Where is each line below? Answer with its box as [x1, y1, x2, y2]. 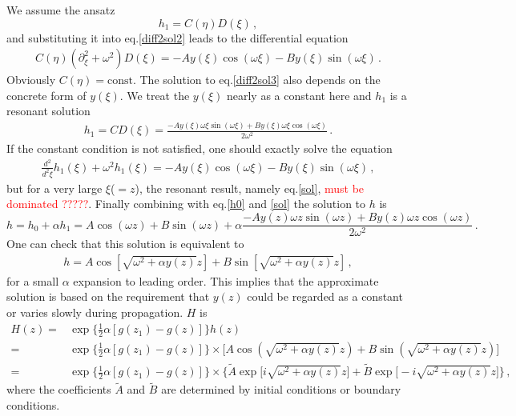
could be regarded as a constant [247, 288, 403, 305]
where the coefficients [6, 381, 111, 398]
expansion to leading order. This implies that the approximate [73, 272, 379, 289]
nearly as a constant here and [226, 86, 372, 103]
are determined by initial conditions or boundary [161, 381, 401, 398]
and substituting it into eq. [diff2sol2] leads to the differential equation [6, 29, 349, 46]
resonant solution [6, 102, 91, 119]
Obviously [6, 71, 56, 88]
